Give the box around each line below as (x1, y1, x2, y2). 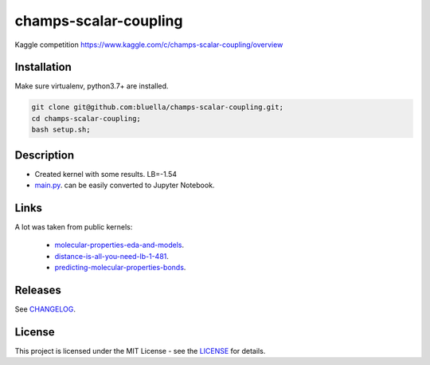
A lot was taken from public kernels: (14, 222, 133, 232)
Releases (14, 284, 61, 296)
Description (14, 148, 75, 162)
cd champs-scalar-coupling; (31, 114, 141, 123)
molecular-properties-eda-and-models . (54, 240, 185, 250)
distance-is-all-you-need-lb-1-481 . (54, 251, 169, 261)
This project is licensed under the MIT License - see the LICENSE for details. (14, 347, 266, 355)
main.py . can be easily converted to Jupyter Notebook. (34, 180, 215, 190)
